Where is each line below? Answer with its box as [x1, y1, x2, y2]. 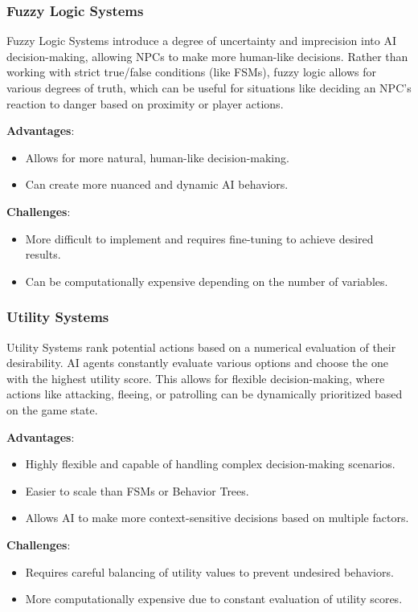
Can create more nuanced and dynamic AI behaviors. [25, 176, 289, 193]
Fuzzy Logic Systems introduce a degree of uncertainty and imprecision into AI [6, 32, 396, 49]
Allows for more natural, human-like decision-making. [25, 149, 289, 165]
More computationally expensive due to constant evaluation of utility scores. [25, 590, 403, 607]
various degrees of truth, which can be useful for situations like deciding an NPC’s [6, 80, 412, 96]
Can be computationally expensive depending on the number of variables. [25, 272, 388, 289]
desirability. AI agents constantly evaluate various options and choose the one [6, 354, 388, 371]
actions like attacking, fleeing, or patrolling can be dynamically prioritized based [6, 386, 403, 402]
